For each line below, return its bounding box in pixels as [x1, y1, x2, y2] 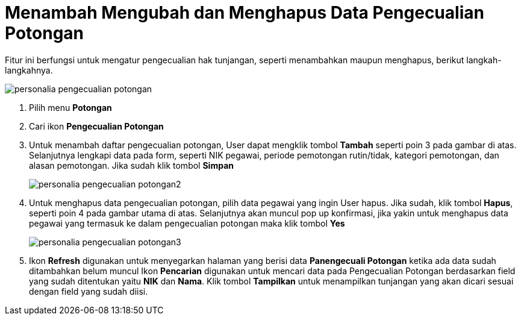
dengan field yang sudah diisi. [29, 286, 148, 296]
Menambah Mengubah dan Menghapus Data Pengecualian [5, 2, 484, 23]
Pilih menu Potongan [29, 102, 112, 113]
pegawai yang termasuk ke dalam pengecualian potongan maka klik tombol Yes [29, 218, 345, 228]
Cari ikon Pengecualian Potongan [29, 121, 164, 131]
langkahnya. [5, 64, 53, 75]
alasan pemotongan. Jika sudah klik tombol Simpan [29, 160, 234, 171]
